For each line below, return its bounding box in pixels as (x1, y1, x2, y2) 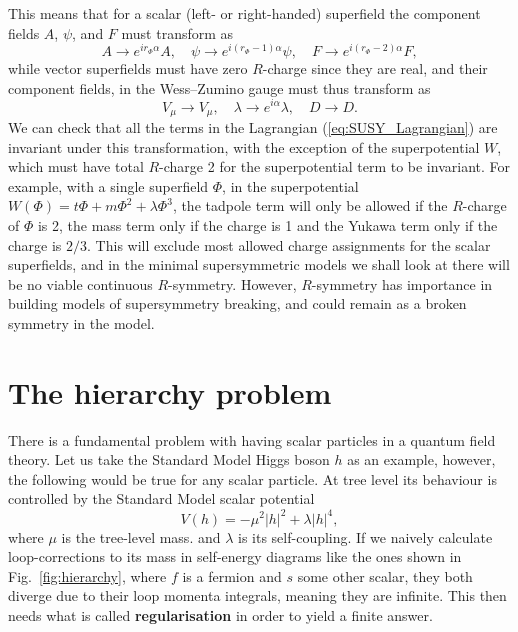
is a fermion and (182, 565, 282, 586)
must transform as (121, 22, 234, 43)
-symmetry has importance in (311, 273, 493, 294)
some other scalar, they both (297, 565, 473, 586)
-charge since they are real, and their (262, 58, 488, 79)
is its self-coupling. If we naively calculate (238, 526, 493, 547)
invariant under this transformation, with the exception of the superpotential (8, 136, 480, 157)
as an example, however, (347, 449, 496, 470)
